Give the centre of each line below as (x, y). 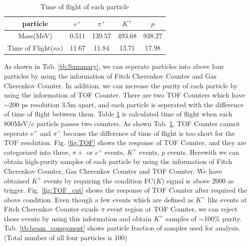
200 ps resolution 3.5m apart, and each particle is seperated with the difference (126, 104)
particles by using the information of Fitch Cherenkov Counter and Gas (110, 75)
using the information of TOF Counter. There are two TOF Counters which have (125, 95)
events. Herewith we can (203, 152)
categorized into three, (37, 152)
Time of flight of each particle (85, 6)
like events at (227, 199)
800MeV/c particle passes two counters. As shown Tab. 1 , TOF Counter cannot (122, 123)
